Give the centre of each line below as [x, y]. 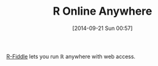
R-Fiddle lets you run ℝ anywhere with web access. [71, 56]
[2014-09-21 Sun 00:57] [102, 28]
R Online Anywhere [102, 11]
